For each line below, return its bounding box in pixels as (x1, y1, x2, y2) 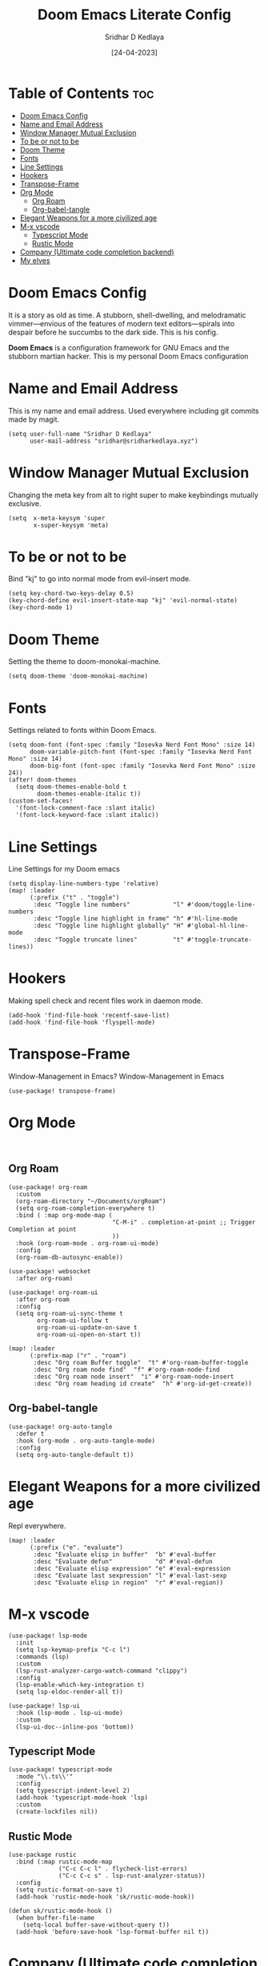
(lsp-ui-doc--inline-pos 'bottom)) (15, 1722, 134, 1731)
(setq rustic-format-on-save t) (15, 1886, 124, 1894)
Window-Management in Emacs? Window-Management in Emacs (8, 1072, 225, 1082)
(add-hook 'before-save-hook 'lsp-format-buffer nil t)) (15, 1928, 210, 1936)
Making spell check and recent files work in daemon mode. (8, 996, 203, 1005)
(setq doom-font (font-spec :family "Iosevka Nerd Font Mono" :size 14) (8, 741, 256, 749)
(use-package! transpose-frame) (8, 1087, 116, 1095)
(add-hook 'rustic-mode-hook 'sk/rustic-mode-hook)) (15, 1893, 195, 1901)
